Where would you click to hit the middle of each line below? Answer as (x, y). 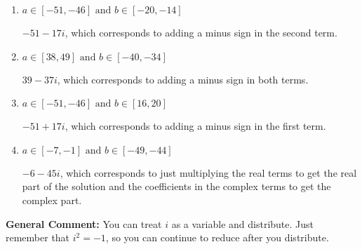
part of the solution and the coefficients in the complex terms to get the (176, 186)
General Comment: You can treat (84, 223)
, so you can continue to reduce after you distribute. (217, 237)
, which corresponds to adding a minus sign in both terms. (183, 79)
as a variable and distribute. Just (243, 223)
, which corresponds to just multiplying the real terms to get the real (208, 172)
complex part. (52, 200)
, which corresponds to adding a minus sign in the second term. (201, 32)
